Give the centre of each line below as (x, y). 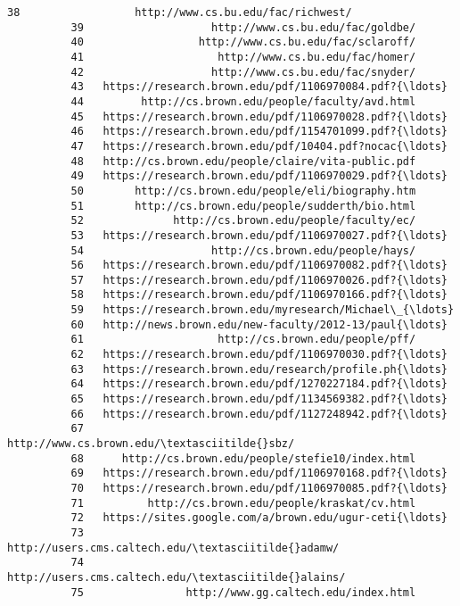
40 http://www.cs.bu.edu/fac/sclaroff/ (243, 42)
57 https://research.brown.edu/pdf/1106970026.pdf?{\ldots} (259, 280)
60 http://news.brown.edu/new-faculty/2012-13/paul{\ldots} (259, 324)
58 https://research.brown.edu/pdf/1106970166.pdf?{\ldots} (259, 295)
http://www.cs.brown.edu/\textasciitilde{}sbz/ (151, 444)
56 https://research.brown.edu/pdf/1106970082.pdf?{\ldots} (259, 266)
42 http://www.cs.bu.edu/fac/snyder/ (243, 72)
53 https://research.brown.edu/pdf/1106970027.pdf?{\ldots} (259, 235)
